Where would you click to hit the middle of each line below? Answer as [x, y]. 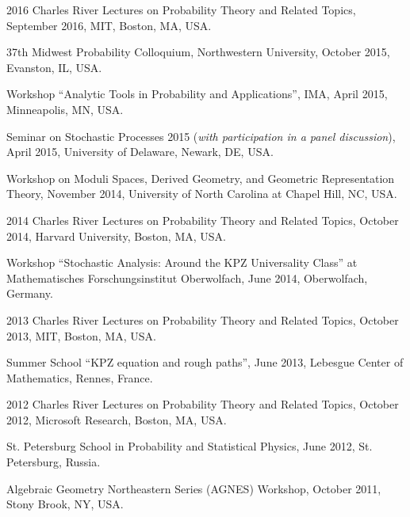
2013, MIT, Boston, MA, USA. [81, 335]
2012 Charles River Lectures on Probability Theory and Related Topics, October [203, 404]
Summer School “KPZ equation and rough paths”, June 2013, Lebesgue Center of [205, 362]
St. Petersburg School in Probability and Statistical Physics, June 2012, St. [190, 446]
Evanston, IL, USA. [54, 67]
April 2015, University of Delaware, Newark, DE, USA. [140, 152]
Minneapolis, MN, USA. [65, 109]
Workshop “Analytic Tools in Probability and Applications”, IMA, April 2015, [197, 94]
